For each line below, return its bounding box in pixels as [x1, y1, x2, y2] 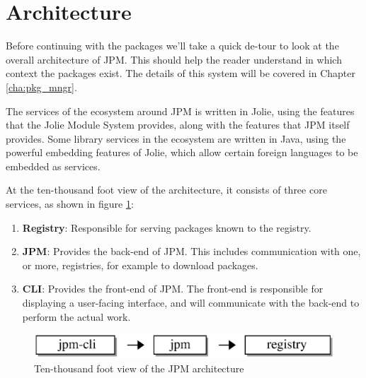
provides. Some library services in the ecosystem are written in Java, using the [6, 131, 346, 146]
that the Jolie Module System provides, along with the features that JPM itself [6, 117, 350, 132]
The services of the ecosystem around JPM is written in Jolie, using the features [6, 103, 355, 118]
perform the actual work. [22, 309, 131, 324]
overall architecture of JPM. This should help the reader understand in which [6, 52, 342, 66]
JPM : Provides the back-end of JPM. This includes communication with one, [22, 244, 361, 259]
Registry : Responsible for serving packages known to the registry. [22, 220, 311, 235]
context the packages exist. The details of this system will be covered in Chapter [6, 66, 355, 81]
